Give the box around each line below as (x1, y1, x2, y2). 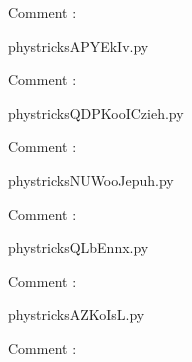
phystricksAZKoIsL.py (8, 304, 145, 325)
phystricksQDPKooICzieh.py (8, 102, 184, 123)
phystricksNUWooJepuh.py (8, 169, 174, 190)
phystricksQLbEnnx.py (8, 237, 149, 258)
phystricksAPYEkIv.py (8, 35, 149, 56)
